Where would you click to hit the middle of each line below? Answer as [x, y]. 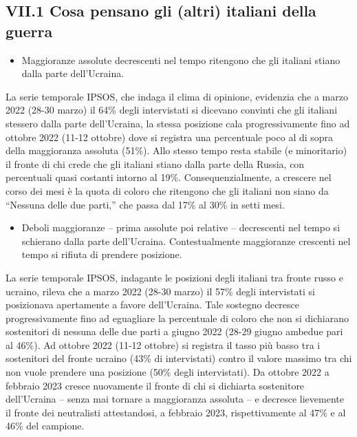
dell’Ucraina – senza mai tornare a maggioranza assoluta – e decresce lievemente [175, 399]
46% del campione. [45, 426]
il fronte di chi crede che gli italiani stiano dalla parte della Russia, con [155, 163]
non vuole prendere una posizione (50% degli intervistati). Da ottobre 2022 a [167, 372]
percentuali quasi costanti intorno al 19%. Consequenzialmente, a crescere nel [169, 177]
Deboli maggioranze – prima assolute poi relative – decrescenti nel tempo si [181, 227]
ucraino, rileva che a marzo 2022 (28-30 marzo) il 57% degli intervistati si [160, 291]
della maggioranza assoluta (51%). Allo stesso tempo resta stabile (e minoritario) [176, 150]
